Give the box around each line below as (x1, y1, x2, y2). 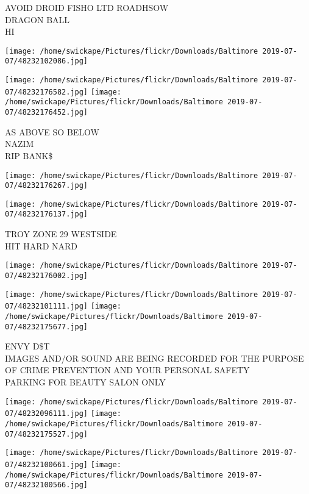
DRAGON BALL (5, 13, 70, 26)
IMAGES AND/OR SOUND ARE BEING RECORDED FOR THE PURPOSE (5, 351, 304, 364)
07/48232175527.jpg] (5, 429, 88, 439)
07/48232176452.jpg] (5, 108, 88, 117)
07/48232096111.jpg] (5, 409, 88, 418)
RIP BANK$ (5, 149, 53, 162)
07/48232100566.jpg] (5, 481, 88, 490)
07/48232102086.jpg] (5, 57, 88, 66)
